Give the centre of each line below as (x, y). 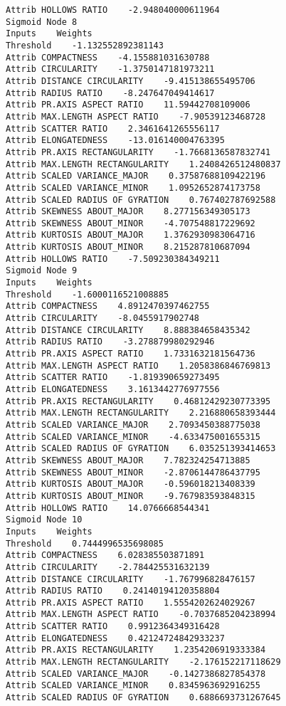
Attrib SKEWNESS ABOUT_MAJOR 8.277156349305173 (128, 212)
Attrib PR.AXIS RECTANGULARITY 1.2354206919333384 (136, 650)
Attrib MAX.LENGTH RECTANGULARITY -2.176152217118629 (143, 662)
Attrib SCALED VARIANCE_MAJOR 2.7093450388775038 (133, 425)
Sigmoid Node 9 (42, 271)
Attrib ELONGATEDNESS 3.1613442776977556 (113, 389)
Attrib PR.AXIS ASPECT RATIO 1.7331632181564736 (131, 354)
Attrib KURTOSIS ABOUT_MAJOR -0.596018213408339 (131, 484)
